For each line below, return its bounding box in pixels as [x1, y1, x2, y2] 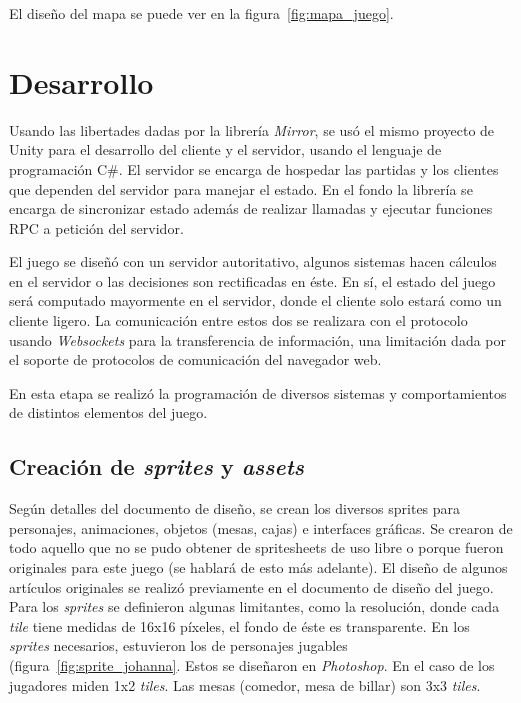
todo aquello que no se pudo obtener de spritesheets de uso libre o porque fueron [9, 537, 504, 558]
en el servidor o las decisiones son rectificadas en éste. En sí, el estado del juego [9, 270, 496, 291]
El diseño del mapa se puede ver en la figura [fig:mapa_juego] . [9, 3, 394, 23]
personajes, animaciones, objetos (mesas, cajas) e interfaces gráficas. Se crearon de [9, 517, 513, 538]
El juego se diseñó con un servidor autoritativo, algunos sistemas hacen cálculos [9, 251, 497, 272]
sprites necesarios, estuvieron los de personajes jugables [9, 635, 348, 656]
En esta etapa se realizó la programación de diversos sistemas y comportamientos [9, 382, 507, 403]
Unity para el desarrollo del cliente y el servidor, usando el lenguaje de [9, 139, 442, 160]
